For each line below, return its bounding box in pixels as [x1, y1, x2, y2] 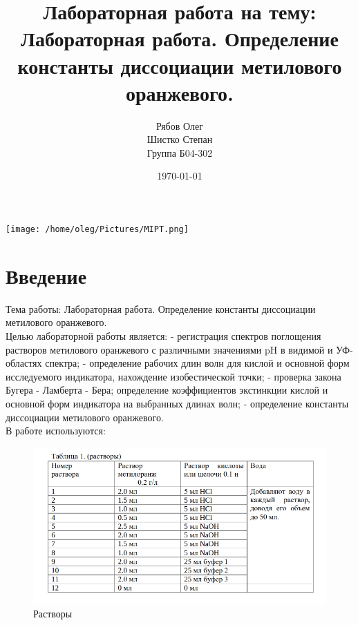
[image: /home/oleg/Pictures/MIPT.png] [6, 224, 189, 235]
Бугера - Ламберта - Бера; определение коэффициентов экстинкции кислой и [6, 383, 328, 397]
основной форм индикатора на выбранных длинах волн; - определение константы [6, 396, 349, 410]
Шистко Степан [147, 132, 213, 146]
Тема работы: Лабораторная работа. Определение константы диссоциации [6, 301, 316, 316]
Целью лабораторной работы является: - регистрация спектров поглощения [6, 329, 321, 343]
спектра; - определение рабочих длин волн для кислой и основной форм [45, 356, 350, 370]
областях [6, 356, 42, 370]
